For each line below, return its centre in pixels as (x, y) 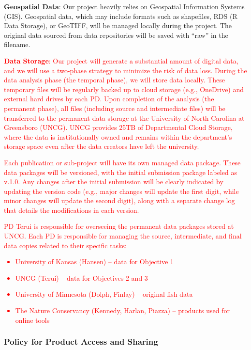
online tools (32, 320)
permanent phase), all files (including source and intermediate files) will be (115, 108)
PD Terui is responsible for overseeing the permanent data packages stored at (119, 226)
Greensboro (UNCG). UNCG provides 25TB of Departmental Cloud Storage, (118, 127)
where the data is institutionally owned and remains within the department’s (118, 136)
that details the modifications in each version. (72, 210)
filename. (17, 44)
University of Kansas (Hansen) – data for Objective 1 (94, 262)
